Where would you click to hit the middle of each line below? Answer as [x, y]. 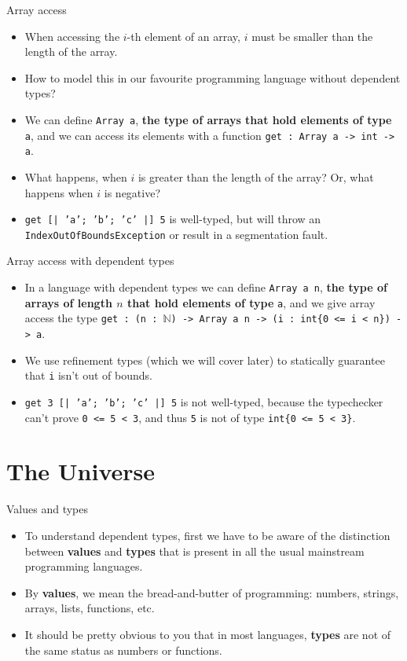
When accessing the [72, 36]
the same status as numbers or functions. [123, 650]
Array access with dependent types [90, 261]
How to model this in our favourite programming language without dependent [213, 77]
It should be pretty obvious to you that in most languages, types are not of [208, 634]
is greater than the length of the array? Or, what [256, 176]
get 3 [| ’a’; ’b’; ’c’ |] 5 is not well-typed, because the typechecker [204, 401]
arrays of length [68, 302]
